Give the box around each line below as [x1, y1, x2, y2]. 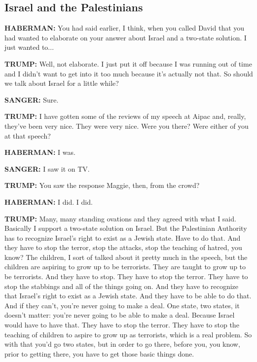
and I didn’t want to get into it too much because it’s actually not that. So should [4, 68, 253, 78]
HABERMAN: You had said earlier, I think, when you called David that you [4, 23, 245, 33]
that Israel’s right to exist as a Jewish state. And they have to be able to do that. [4, 290, 252, 301]
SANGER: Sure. [4, 94, 59, 105]
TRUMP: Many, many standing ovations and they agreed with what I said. [4, 213, 236, 223]
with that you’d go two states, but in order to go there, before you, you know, [4, 339, 240, 349]
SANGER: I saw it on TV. [4, 163, 90, 174]
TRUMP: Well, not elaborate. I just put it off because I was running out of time [4, 58, 252, 69]
